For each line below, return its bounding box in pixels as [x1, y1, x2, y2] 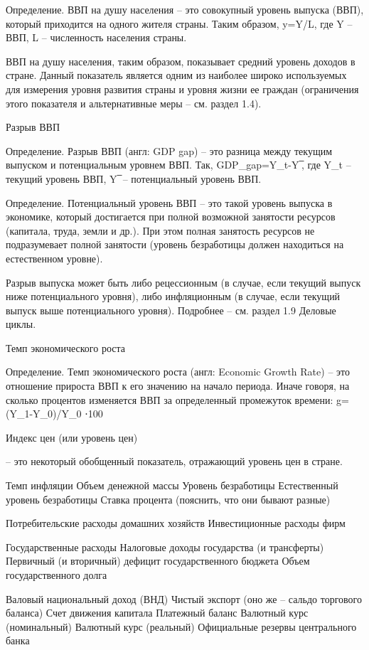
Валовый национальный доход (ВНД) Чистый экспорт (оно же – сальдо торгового [6, 591, 362, 606]
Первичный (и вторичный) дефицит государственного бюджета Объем [6, 553, 310, 568]
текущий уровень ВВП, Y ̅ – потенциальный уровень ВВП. [6, 171, 262, 186]
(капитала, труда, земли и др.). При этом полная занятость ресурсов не [6, 223, 315, 238]
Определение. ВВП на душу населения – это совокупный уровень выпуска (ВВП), [6, 2, 364, 16]
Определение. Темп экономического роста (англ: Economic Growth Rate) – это [6, 364, 350, 379]
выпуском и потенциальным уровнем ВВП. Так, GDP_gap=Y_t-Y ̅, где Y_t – [6, 157, 351, 172]
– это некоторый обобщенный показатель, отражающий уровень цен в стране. [6, 454, 343, 469]
